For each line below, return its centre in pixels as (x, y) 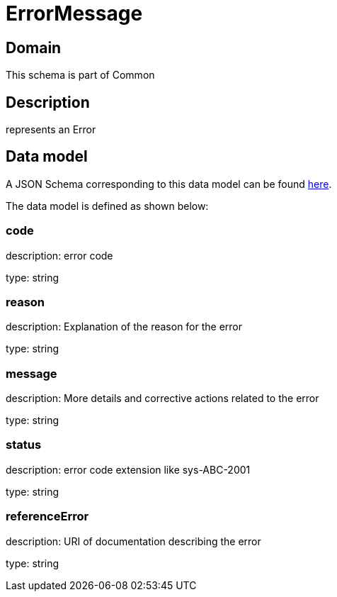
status (24, 445)
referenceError (47, 517)
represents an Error (51, 130)
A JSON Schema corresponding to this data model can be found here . (169, 184)
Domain (34, 48)
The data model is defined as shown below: (107, 206)
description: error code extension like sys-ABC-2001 (128, 469)
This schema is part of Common (80, 75)
